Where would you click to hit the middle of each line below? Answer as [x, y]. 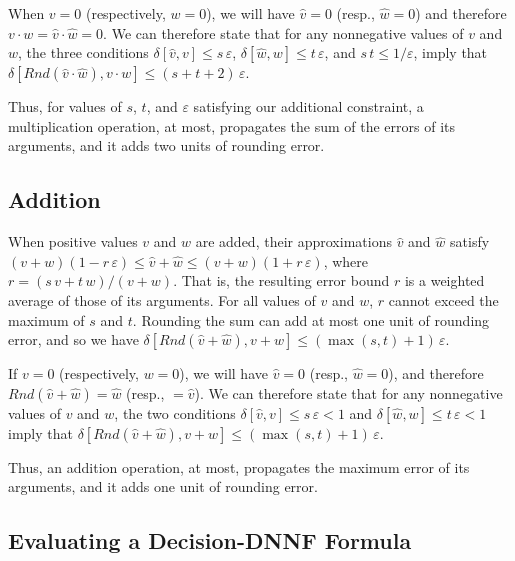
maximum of [46, 319]
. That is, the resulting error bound [281, 280]
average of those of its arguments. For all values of [162, 299]
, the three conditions [83, 52]
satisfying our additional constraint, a [308, 106]
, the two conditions [175, 412]
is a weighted [444, 280]
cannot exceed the [443, 299]
